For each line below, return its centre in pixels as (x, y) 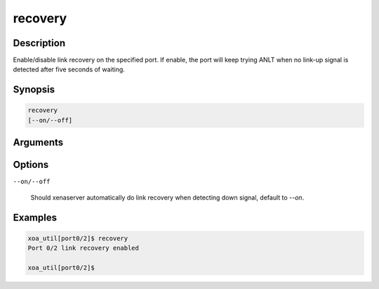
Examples (35, 217)
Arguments (38, 142)
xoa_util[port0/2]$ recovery (78, 238)
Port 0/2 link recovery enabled (84, 248)
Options (31, 165)
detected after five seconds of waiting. (69, 69)
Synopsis (34, 90)
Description (39, 43)
